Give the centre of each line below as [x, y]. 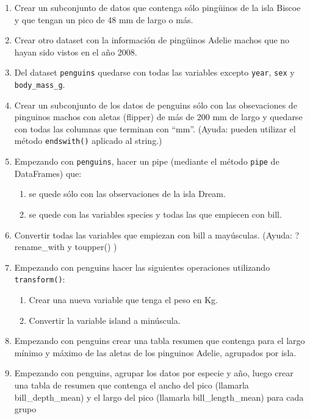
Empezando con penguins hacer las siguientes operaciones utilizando [142, 267]
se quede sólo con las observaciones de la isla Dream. [127, 194]
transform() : [40, 279]
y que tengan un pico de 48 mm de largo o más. [104, 19]
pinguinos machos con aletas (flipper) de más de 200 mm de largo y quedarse [158, 117]
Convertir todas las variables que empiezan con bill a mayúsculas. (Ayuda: [153, 235]
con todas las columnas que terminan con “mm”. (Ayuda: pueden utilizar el [155, 128]
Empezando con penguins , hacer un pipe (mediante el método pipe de [147, 161]
